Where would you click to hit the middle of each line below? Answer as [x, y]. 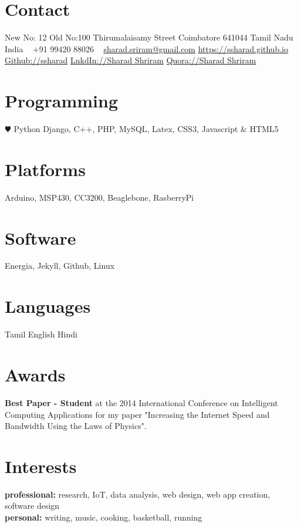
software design [32, 506]
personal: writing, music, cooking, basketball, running [104, 517]
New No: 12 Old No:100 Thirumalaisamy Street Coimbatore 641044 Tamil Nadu [149, 37]
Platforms [45, 169]
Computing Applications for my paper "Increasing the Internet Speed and [137, 414]
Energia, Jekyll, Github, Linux [60, 266]
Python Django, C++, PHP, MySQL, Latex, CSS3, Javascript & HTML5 [146, 129]
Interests [41, 466]
